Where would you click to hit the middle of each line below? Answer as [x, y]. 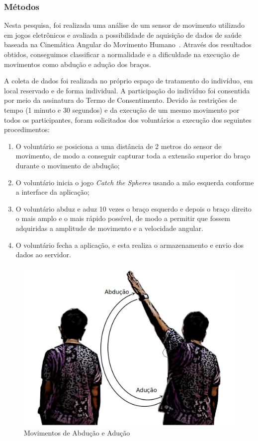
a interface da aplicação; [52, 192]
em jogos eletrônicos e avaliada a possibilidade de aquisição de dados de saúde [123, 35]
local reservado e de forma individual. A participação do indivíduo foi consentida [127, 90]
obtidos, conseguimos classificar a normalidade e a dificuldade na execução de [122, 54]
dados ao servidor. [43, 255]
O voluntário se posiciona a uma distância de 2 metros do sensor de [119, 146]
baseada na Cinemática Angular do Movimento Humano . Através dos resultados [128, 44]
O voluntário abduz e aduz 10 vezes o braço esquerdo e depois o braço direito [133, 208]
